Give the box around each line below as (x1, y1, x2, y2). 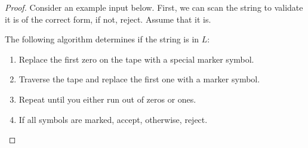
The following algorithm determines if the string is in (5, 33, 199, 45)
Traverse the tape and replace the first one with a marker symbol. (19, 73, 260, 85)
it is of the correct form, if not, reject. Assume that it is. (5, 13, 211, 25)
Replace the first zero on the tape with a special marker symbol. (19, 53, 254, 65)
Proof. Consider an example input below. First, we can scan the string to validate (5, 1, 303, 13)
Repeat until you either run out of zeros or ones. (19, 92, 196, 105)
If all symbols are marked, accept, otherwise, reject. (19, 113, 208, 125)
